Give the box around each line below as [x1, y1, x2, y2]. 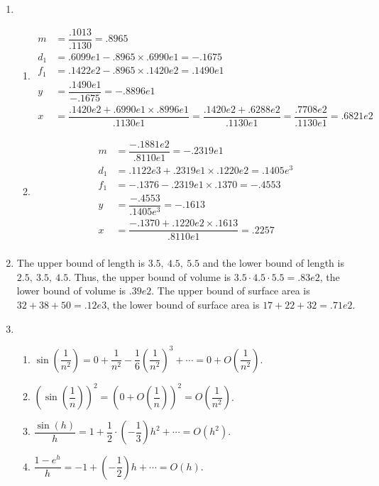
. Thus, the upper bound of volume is [68, 269, 231, 284]
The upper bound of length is [16, 255, 145, 270]
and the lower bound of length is [202, 255, 344, 270]
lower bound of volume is [16, 283, 126, 298]
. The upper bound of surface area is [151, 283, 310, 298]
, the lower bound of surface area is [106, 297, 260, 311]
